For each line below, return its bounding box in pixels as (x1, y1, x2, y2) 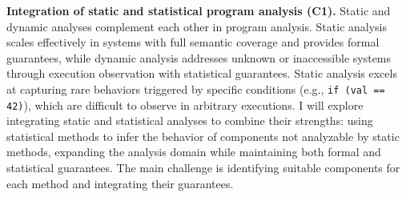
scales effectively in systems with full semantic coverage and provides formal (6, 34, 380, 50)
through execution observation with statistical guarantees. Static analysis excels (6, 65, 397, 82)
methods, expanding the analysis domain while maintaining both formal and (6, 143, 381, 160)
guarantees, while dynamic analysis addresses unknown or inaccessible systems (6, 49, 392, 66)
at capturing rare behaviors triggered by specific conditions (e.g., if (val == (6, 80, 385, 97)
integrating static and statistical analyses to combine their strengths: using (6, 112, 373, 129)
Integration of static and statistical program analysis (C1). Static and (6, 2, 391, 18)
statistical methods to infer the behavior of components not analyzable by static (6, 127, 400, 144)
